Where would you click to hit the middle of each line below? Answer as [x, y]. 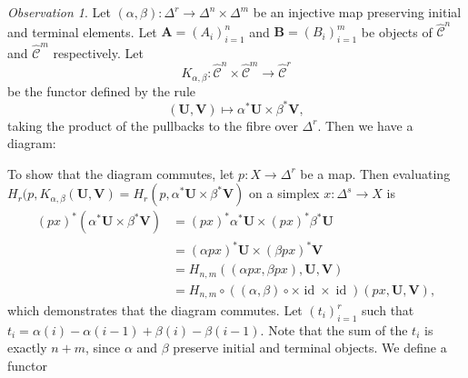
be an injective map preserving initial [357, 12]
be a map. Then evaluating [375, 173]
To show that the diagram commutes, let [121, 173]
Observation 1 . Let [59, 12]
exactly [27, 348]
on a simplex [284, 193]
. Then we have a [365, 125]
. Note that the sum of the [334, 329]
